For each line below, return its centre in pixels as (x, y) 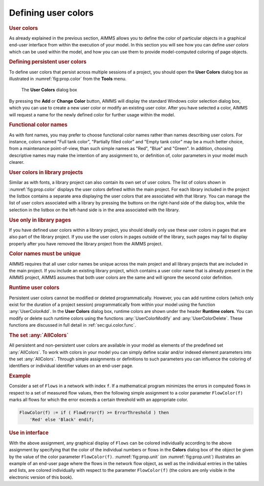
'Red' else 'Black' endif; (62, 420)
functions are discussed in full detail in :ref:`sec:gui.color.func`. (73, 325)
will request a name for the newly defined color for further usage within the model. (92, 114)
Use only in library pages (40, 220)
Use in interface (29, 433)
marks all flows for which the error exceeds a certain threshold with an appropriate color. (99, 400)
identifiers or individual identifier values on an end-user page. (71, 366)
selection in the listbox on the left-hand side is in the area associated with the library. (94, 210)
